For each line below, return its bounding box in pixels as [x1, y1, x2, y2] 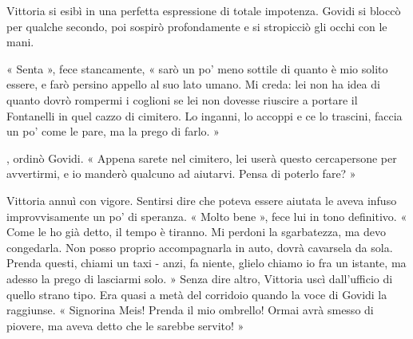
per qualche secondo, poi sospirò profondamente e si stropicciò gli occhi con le [6, 18, 387, 34]
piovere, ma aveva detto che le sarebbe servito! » [6, 317, 244, 333]
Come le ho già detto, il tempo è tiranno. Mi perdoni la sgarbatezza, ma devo [6, 223, 387, 240]
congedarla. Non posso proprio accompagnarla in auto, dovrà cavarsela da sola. [6, 238, 393, 255]
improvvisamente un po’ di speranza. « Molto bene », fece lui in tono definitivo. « [6, 207, 407, 224]
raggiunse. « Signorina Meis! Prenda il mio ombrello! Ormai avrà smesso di [6, 302, 374, 318]
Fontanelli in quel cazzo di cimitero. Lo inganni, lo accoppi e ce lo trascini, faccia [6, 107, 403, 124]
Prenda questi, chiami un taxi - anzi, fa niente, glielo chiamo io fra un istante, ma [6, 254, 407, 271]
